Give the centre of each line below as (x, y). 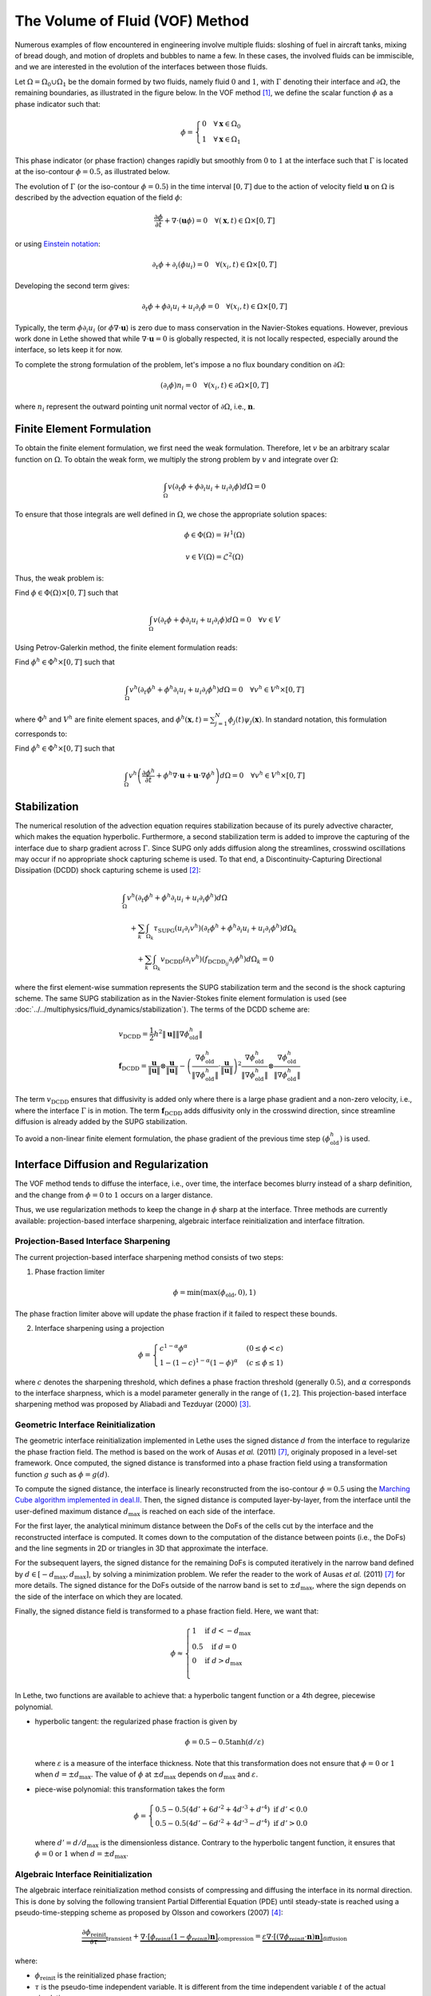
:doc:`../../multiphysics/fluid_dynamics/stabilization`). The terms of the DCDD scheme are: (162, 1009)
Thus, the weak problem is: (59, 578)
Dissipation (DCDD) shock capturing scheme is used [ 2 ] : (108, 870)
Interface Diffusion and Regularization (112, 1164)
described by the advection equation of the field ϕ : (99, 198)
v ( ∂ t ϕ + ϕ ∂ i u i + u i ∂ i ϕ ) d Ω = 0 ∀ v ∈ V (217, 621)
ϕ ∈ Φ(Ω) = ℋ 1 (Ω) (214, 534)
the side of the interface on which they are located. (99, 1596)
